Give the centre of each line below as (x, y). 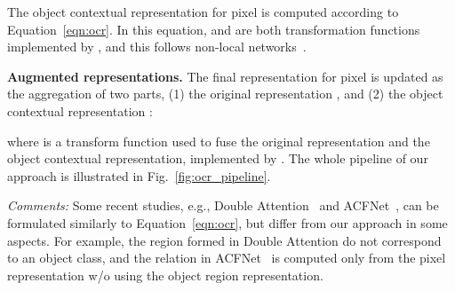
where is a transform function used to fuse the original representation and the (219, 141)
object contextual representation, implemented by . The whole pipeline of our (218, 158)
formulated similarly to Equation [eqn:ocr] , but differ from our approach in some (227, 222)
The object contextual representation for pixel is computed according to (203, 12)
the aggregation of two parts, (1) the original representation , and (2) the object (225, 94)
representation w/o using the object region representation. (165, 275)
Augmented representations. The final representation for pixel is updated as (225, 76)
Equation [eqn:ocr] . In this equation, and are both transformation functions (214, 29)
